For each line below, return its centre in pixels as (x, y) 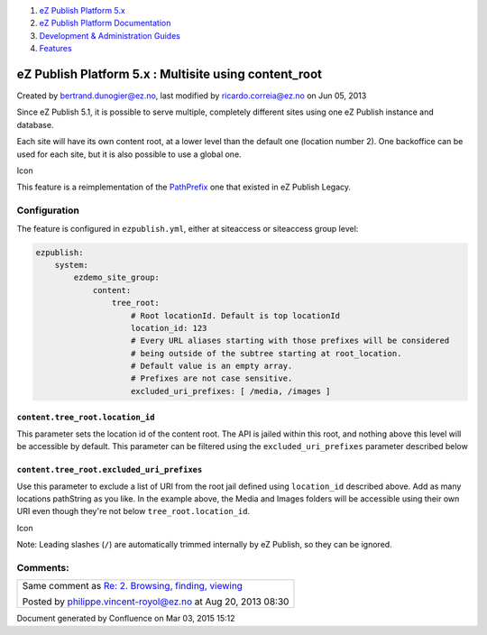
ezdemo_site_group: (116, 278)
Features (55, 49)
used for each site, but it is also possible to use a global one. (129, 154)
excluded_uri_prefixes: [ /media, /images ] (231, 391)
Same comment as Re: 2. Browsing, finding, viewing (133, 586)
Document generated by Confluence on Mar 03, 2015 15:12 (126, 619)
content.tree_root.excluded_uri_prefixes (110, 470)
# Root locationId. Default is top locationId (236, 315)
